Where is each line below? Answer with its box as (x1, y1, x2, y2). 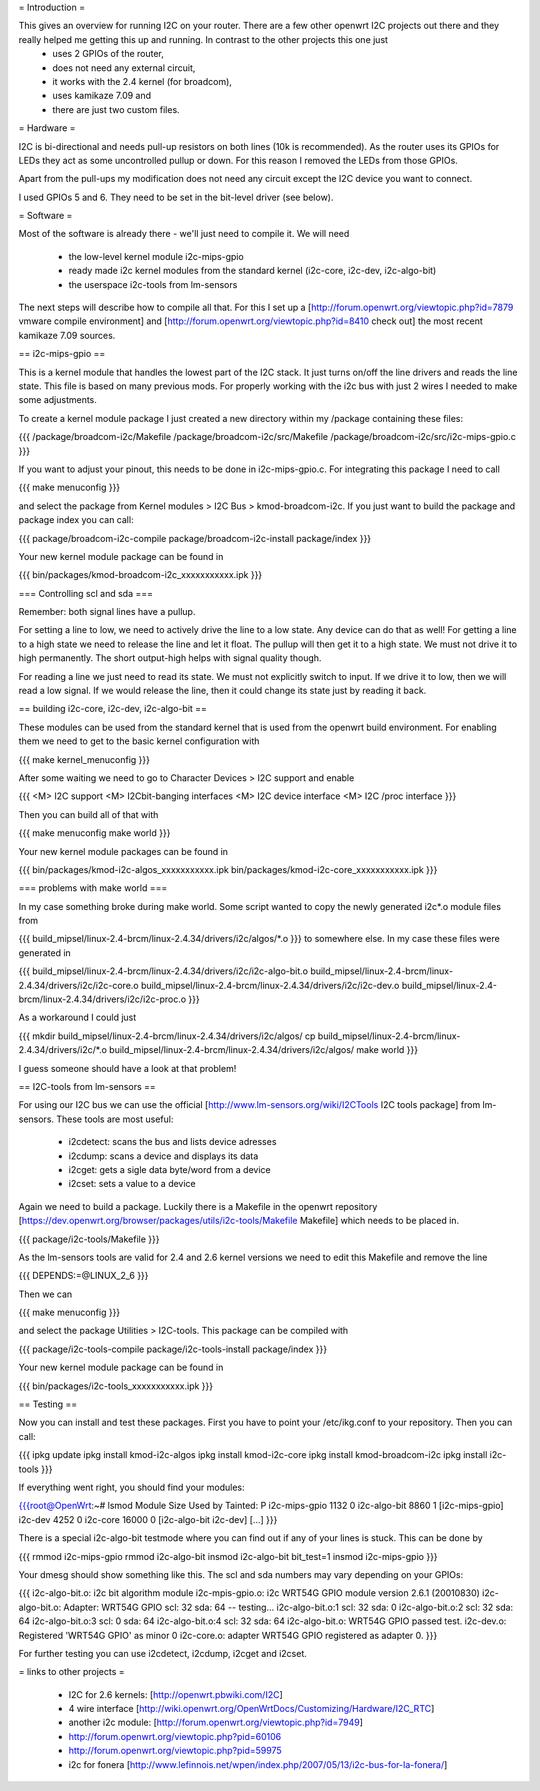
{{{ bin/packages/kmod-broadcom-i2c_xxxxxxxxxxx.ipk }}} (18, 569, 263, 581)
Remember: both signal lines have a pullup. (18, 606, 196, 618)
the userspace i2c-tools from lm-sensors (68, 278, 238, 290)
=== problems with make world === (18, 882, 168, 894)
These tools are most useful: (56, 1113, 174, 1125)
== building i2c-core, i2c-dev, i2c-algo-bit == (18, 703, 207, 715)
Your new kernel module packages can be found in (18, 845, 229, 857)
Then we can (18, 1288, 73, 1300)
